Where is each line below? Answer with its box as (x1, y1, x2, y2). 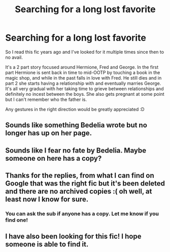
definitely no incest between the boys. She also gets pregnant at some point (5, 91, 165, 97)
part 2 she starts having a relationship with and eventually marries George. (5, 80, 161, 86)
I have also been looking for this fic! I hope (5, 232, 142, 241)
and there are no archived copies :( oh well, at (5, 187, 152, 196)
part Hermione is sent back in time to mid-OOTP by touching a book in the (5, 69, 160, 76)
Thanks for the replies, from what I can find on (5, 171, 154, 180)
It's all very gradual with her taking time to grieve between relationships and (5, 85, 164, 92)
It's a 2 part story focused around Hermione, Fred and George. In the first (5, 64, 159, 70)
